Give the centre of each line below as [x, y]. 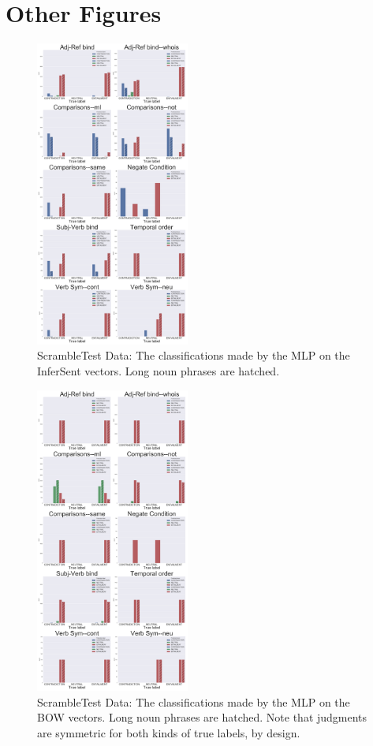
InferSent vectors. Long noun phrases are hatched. [159, 370]
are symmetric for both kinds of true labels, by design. [169, 732]
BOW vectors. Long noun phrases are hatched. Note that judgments [202, 717]
